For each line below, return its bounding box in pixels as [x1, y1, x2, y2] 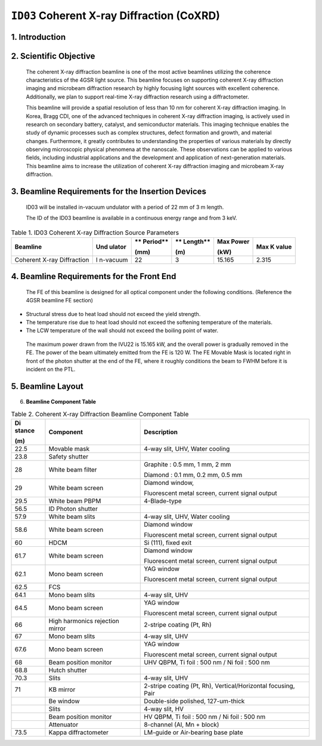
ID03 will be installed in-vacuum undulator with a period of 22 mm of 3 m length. [26, 203, 224, 211]
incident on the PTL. [26, 366, 76, 373]
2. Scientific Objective [11, 51, 95, 61]
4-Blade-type [144, 497, 182, 505]
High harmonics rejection [48, 617, 119, 626]
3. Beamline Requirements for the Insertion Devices [11, 187, 207, 197]
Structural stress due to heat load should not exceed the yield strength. [26, 310, 201, 317]
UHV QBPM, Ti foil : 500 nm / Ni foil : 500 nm [144, 658, 270, 667]
